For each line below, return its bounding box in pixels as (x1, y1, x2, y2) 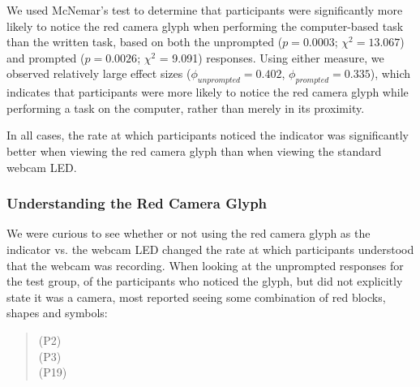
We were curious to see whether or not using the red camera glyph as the (6, 225, 371, 242)
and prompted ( (6, 49, 85, 66)
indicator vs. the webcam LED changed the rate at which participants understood (6, 240, 414, 257)
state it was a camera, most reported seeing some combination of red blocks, (6, 288, 386, 305)
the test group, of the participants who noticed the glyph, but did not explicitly (6, 273, 403, 290)
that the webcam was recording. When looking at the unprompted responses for (6, 256, 404, 273)
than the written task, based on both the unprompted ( (6, 33, 283, 50)
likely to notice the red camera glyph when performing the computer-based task (6, 17, 404, 34)
